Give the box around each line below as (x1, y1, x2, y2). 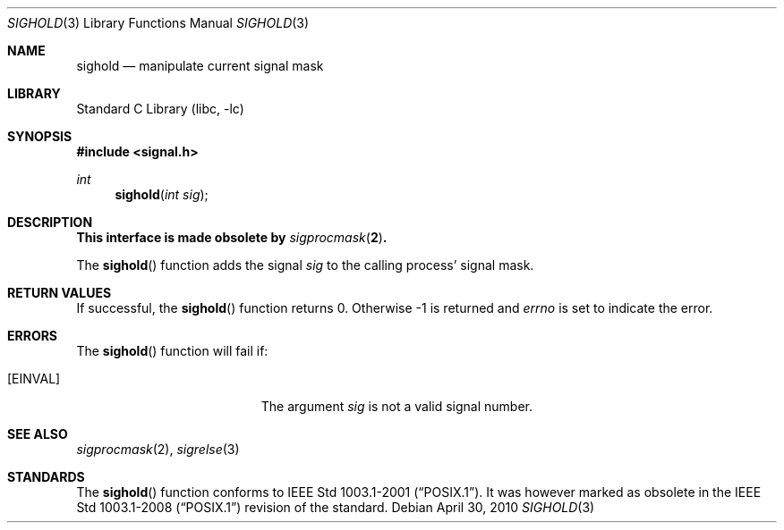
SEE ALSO (7, 426, 68, 442)
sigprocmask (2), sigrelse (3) (76, 442, 240, 457)
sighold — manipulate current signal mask (76, 58, 324, 73)
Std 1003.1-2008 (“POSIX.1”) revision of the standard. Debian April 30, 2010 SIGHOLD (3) (76, 500, 595, 515)
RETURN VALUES (7, 285, 112, 300)
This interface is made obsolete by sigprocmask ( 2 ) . (76, 230, 388, 245)
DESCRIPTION (7, 215, 93, 230)
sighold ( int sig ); (115, 187, 209, 202)
